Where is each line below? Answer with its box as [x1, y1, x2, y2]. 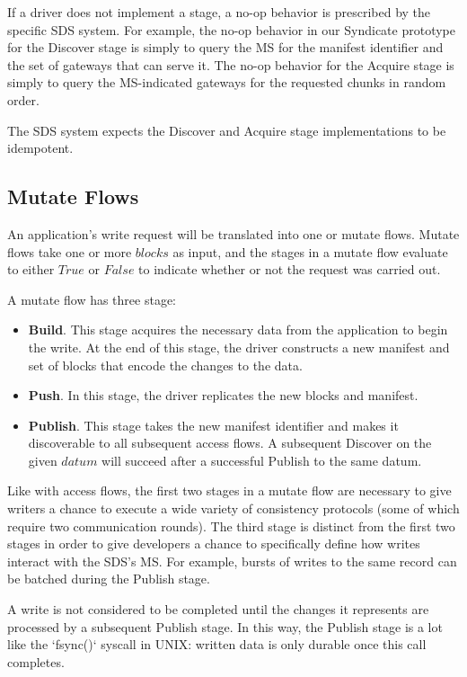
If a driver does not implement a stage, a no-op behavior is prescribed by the [7, 3, 431, 21]
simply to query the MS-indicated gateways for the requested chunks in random [7, 73, 446, 92]
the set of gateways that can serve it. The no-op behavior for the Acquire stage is [7, 55, 454, 74]
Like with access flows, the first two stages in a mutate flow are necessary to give [7, 481, 452, 500]
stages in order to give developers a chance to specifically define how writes [7, 534, 420, 553]
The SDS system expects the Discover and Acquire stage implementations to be [7, 120, 446, 139]
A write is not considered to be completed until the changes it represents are [7, 600, 429, 619]
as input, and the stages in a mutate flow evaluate [172, 242, 448, 261]
